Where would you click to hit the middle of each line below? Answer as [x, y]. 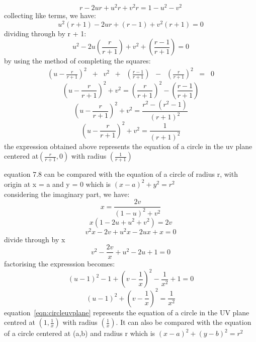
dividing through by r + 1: [45, 33]
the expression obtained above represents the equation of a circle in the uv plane [128, 146]
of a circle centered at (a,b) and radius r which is [80, 333]
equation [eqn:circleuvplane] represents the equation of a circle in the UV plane [127, 312]
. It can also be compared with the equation [184, 322]
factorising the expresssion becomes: [60, 264]
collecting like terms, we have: [50, 15]
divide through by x [35, 239]
